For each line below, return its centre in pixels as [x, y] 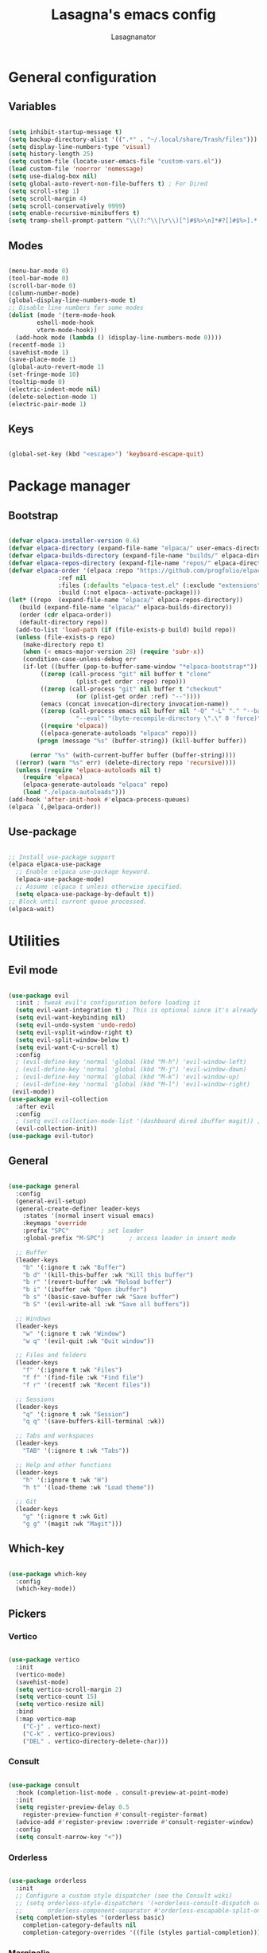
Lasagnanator [133, 37]
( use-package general [44, 1186]
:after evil [35, 1106]
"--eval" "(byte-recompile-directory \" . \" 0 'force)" [168, 718]
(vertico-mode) [41, 1674]
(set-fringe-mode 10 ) [44, 375]
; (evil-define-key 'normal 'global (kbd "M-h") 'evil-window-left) [131, 1062]
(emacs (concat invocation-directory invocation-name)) [134, 704]
